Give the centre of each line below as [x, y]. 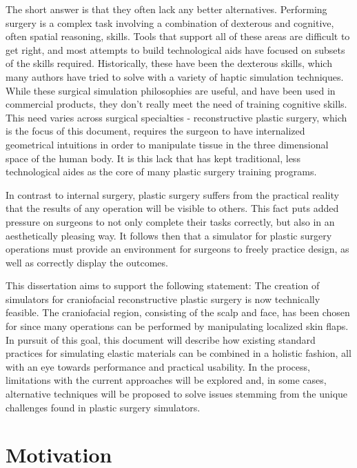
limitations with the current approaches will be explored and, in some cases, [166, 380]
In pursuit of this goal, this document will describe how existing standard [161, 339]
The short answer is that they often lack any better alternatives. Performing [166, 9]
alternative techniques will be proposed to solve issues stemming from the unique [177, 394]
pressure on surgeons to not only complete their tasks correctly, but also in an [170, 221]
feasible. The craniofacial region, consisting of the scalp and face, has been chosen [178, 312]
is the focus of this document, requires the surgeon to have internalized [155, 131]
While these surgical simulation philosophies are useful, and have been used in [171, 90]
